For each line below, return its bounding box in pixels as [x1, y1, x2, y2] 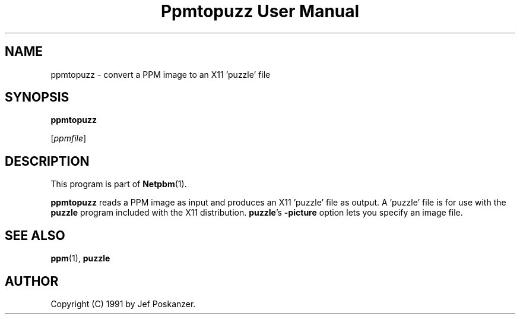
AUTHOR [5, 273, 59, 289]
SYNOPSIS [5, 90, 69, 105]
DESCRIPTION [5, 153, 90, 169]
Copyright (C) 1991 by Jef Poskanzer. [50, 298, 196, 309]
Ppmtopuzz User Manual [160, 1, 360, 21]
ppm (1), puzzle [50, 253, 110, 264]
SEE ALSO [5, 228, 65, 243]
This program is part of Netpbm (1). [50, 179, 187, 189]
